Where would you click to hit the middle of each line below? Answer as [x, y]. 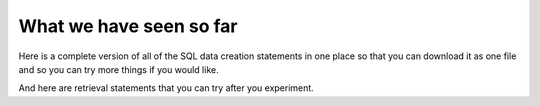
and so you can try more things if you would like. [118, 69]
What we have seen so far [128, 26]
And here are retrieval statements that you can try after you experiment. [166, 88]
